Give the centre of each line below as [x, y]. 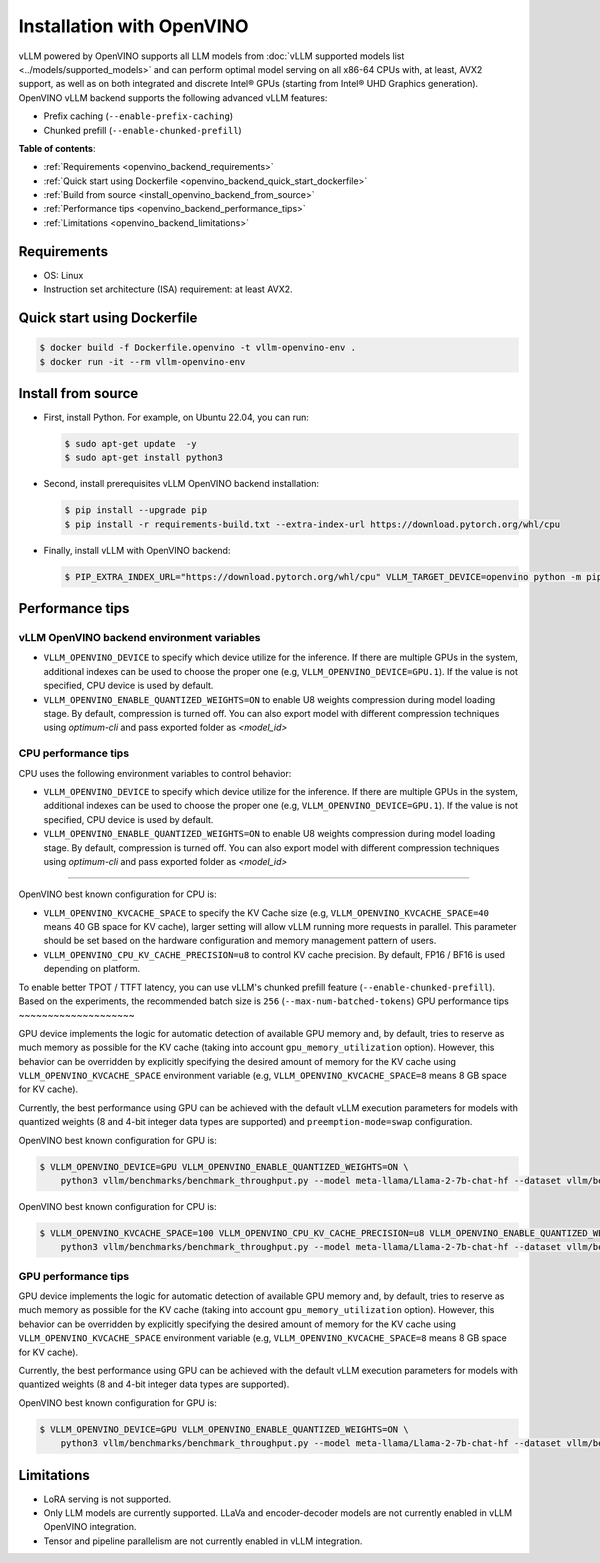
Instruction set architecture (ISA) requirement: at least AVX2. [168, 289]
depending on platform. [92, 969]
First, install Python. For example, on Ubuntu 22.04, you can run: [176, 417]
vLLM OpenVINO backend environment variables [139, 638]
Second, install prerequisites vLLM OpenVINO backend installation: [181, 484]
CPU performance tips [74, 753]
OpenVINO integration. [90, 1527]
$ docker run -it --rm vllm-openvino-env [142, 361]
